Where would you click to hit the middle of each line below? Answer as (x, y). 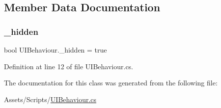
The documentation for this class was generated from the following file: (111, 83)
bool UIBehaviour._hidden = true (55, 50)
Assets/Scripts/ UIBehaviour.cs (50, 99)
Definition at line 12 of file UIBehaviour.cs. (69, 66)
